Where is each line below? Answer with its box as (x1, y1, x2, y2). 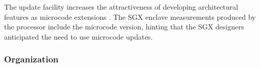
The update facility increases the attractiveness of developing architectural (4, 2, 238, 12)
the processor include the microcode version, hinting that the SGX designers (4, 21, 244, 32)
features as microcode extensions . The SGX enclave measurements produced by (4, 11, 256, 22)
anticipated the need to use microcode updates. (4, 31, 153, 42)
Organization (4, 53, 59, 65)
